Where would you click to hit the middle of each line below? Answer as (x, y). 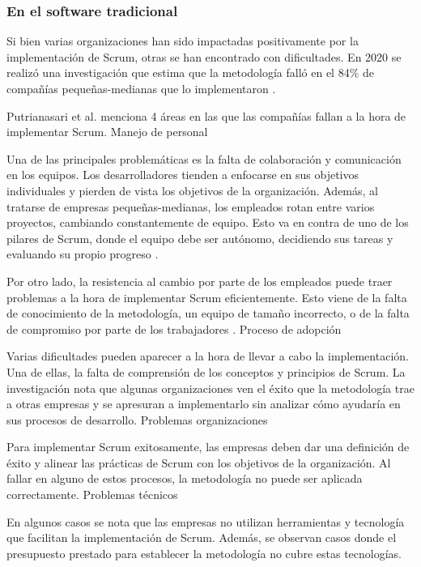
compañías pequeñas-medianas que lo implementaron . (141, 88)
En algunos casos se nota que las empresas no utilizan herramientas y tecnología (206, 521)
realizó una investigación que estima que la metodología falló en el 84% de (190, 72)
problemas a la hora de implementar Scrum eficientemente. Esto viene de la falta (207, 297)
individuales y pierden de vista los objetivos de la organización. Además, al (192, 190)
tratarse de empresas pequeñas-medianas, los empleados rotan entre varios (191, 206)
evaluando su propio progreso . (83, 254)
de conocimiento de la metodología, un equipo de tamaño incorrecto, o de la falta (208, 313)
